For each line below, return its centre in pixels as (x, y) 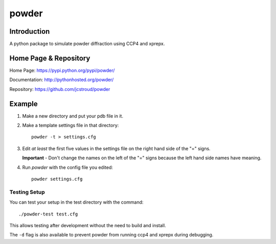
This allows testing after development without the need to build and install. (88, 225)
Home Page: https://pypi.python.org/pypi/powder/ (62, 70)
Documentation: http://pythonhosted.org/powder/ (62, 80)
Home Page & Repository (50, 58)
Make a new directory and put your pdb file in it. (73, 116)
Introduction (30, 31)
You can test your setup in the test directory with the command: (76, 202)
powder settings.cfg (57, 179)
